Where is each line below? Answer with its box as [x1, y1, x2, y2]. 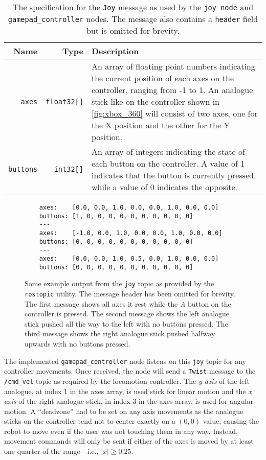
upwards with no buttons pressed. [25, 338, 130, 349]
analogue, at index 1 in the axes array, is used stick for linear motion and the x [4, 385, 252, 396]
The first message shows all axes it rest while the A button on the [25, 298, 231, 309]
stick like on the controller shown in [91, 96, 220, 107]
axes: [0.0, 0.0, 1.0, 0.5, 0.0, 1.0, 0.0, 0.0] [39, 255, 219, 262]
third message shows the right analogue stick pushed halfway [25, 328, 215, 339]
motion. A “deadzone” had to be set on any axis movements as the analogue [4, 405, 243, 416]
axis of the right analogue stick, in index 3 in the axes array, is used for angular [4, 396, 253, 406]
